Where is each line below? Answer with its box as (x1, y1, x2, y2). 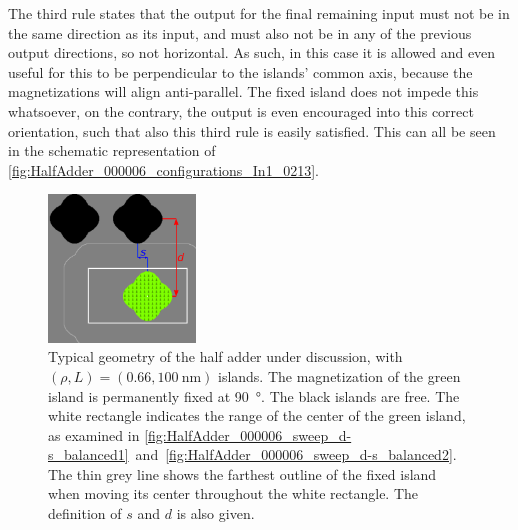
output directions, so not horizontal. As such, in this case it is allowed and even (8, 42, 496, 63)
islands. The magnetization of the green (217, 365, 461, 386)
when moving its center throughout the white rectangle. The (48, 483, 419, 504)
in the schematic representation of (8, 140, 216, 161)
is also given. (176, 503, 255, 524)
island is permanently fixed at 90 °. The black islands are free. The (48, 385, 460, 406)
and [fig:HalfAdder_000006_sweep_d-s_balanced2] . (135, 444, 457, 465)
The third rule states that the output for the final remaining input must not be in (8, 3, 510, 23)
